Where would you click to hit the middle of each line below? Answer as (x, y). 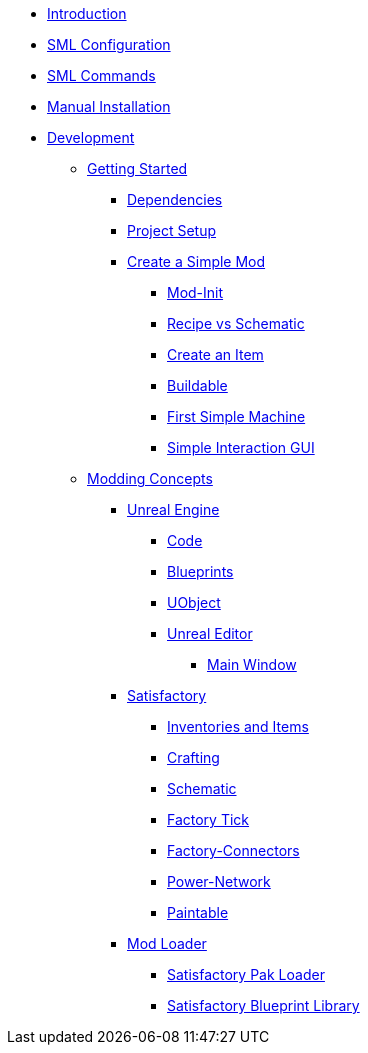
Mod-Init (195, 292)
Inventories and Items (238, 726)
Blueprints (200, 571)
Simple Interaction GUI (241, 447)
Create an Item (215, 354)
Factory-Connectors (233, 850)
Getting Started (137, 168)
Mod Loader (167, 943)
